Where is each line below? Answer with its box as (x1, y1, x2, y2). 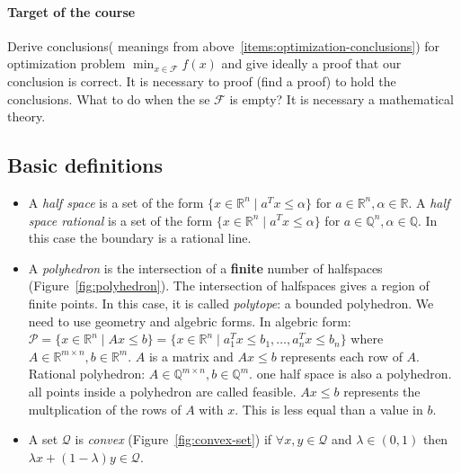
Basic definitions (7, 151, 164, 179)
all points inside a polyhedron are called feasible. (28, 381, 297, 400)
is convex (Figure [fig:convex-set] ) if (75, 430, 272, 449)
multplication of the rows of (28, 399, 182, 418)
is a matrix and (148, 346, 234, 365)
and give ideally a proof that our (221, 54, 402, 73)
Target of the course (7, 2, 136, 21)
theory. (7, 107, 46, 126)
